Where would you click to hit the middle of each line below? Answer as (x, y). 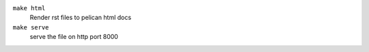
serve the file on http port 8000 (74, 37)
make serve (31, 27)
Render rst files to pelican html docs (81, 18)
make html (29, 8)
